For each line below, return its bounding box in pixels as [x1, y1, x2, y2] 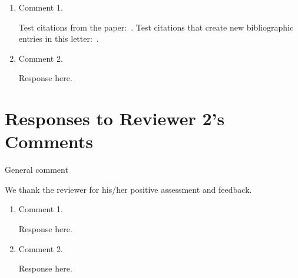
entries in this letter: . [18, 32, 99, 45]
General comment [5, 163, 68, 176]
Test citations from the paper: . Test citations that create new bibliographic [18, 21, 294, 33]
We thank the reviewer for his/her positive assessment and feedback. [5, 183, 252, 195]
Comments [5, 129, 93, 153]
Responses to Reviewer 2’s [5, 106, 225, 130]
